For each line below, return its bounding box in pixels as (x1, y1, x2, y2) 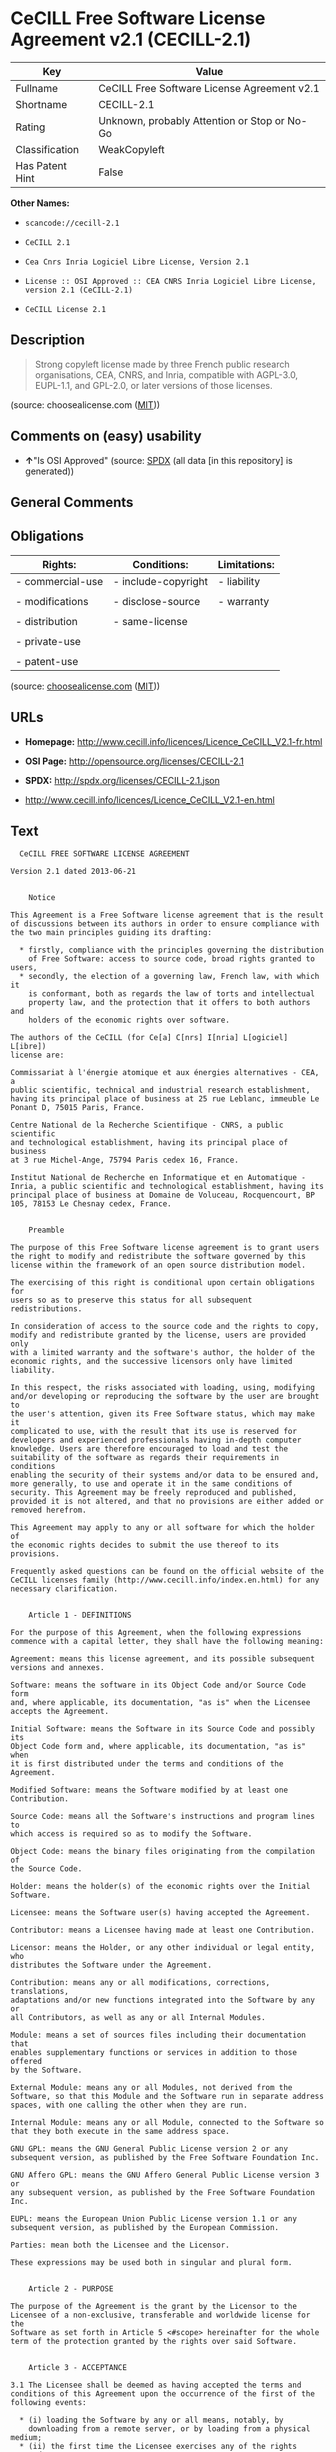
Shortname (15, 97, 68, 111)
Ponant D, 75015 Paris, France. (10, 1103, 145, 1113)
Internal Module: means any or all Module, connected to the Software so (10, 2118, 325, 2128)
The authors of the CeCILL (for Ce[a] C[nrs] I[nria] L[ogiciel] (10, 1033, 288, 1043)
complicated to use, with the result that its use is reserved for (10, 1427, 298, 1437)
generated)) (24, 465, 75, 477)
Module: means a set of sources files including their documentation (10, 2030, 307, 2041)
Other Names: (10, 197, 70, 209)
